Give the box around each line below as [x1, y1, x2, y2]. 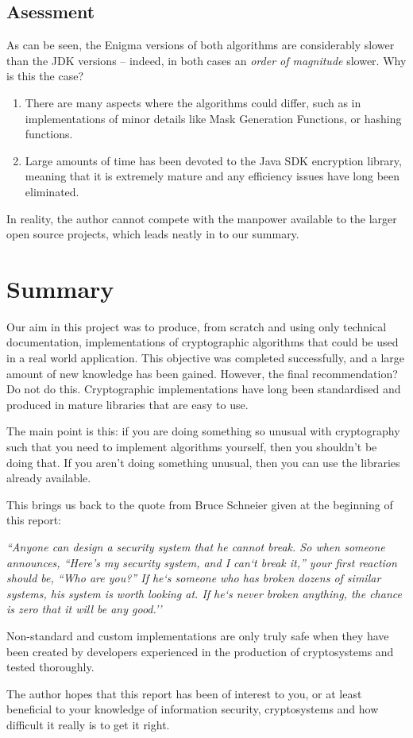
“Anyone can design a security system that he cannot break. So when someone [6, 538, 385, 554]
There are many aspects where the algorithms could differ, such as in [25, 94, 361, 110]
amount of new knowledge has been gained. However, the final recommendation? [6, 365, 398, 381]
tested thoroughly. [6, 659, 95, 675]
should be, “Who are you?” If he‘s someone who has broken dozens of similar [6, 570, 381, 586]
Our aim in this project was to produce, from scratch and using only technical [6, 318, 387, 334]
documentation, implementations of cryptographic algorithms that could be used [6, 334, 399, 350]
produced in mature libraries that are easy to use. [6, 396, 249, 412]
